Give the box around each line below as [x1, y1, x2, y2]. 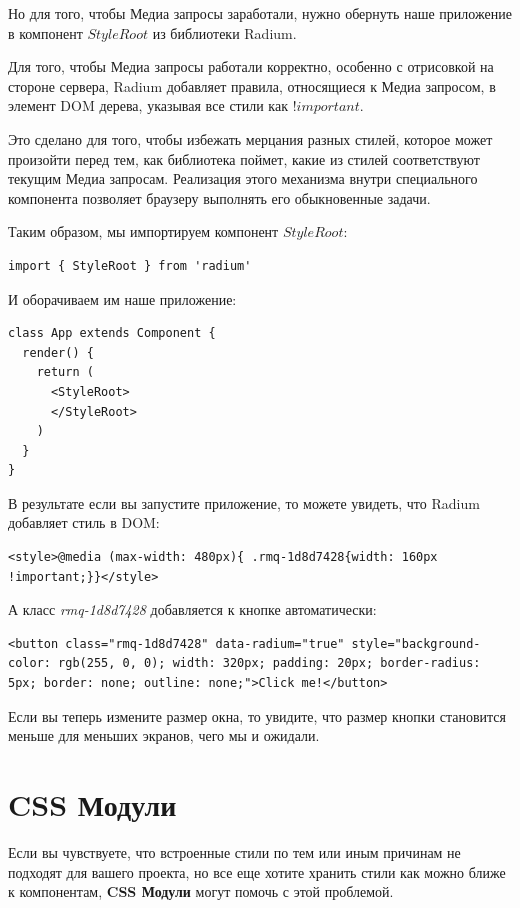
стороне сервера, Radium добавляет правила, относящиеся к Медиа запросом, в [8, 75, 496, 96]
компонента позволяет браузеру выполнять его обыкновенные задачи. [8, 187, 431, 208]
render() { [22, 345, 94, 360]
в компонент [8, 22, 83, 43]
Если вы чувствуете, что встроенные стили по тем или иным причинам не [8, 841, 461, 862]
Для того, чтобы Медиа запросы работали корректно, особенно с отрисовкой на [8, 56, 494, 77]
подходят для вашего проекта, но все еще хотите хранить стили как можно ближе [8, 861, 506, 882]
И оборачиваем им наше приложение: [8, 288, 237, 309]
